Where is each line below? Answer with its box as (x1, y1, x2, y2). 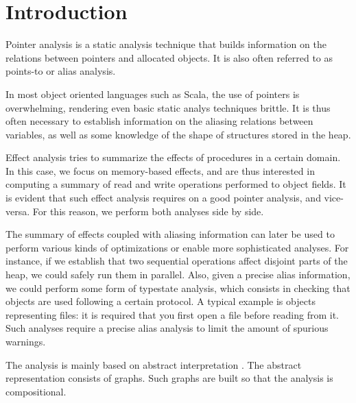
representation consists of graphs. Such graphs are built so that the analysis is (5, 371, 333, 385)
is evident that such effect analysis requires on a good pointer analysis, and (5, 191, 321, 205)
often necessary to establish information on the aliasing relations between (5, 114, 313, 128)
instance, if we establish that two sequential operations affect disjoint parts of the (5, 254, 348, 268)
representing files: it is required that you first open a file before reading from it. (5, 307, 339, 321)
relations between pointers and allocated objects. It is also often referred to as (5, 50, 333, 64)
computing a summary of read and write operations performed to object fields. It (5, 177, 346, 191)
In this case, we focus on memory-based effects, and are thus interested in (5, 163, 315, 178)
